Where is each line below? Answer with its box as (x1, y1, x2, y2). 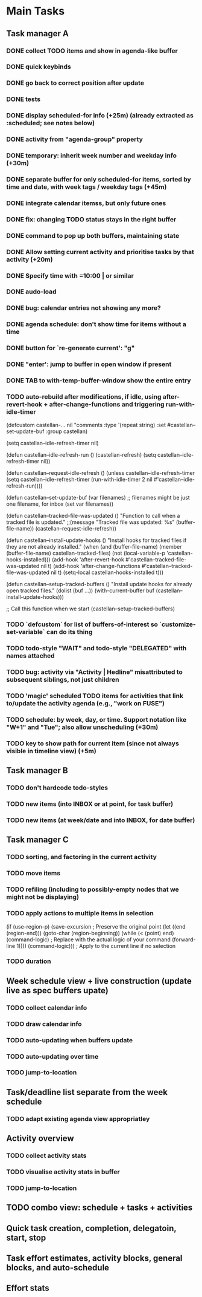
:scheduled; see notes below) (6, 119, 95, 128)
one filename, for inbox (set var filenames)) (6, 500, 114, 508)
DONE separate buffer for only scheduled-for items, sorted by (6, 175, 191, 183)
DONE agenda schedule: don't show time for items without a (6, 320, 187, 328)
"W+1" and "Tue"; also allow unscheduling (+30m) (6, 723, 159, 731)
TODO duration (6, 957, 51, 965)
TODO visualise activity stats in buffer (6, 1168, 120, 1176)
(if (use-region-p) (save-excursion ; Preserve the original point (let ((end (6, 923, 186, 930)
